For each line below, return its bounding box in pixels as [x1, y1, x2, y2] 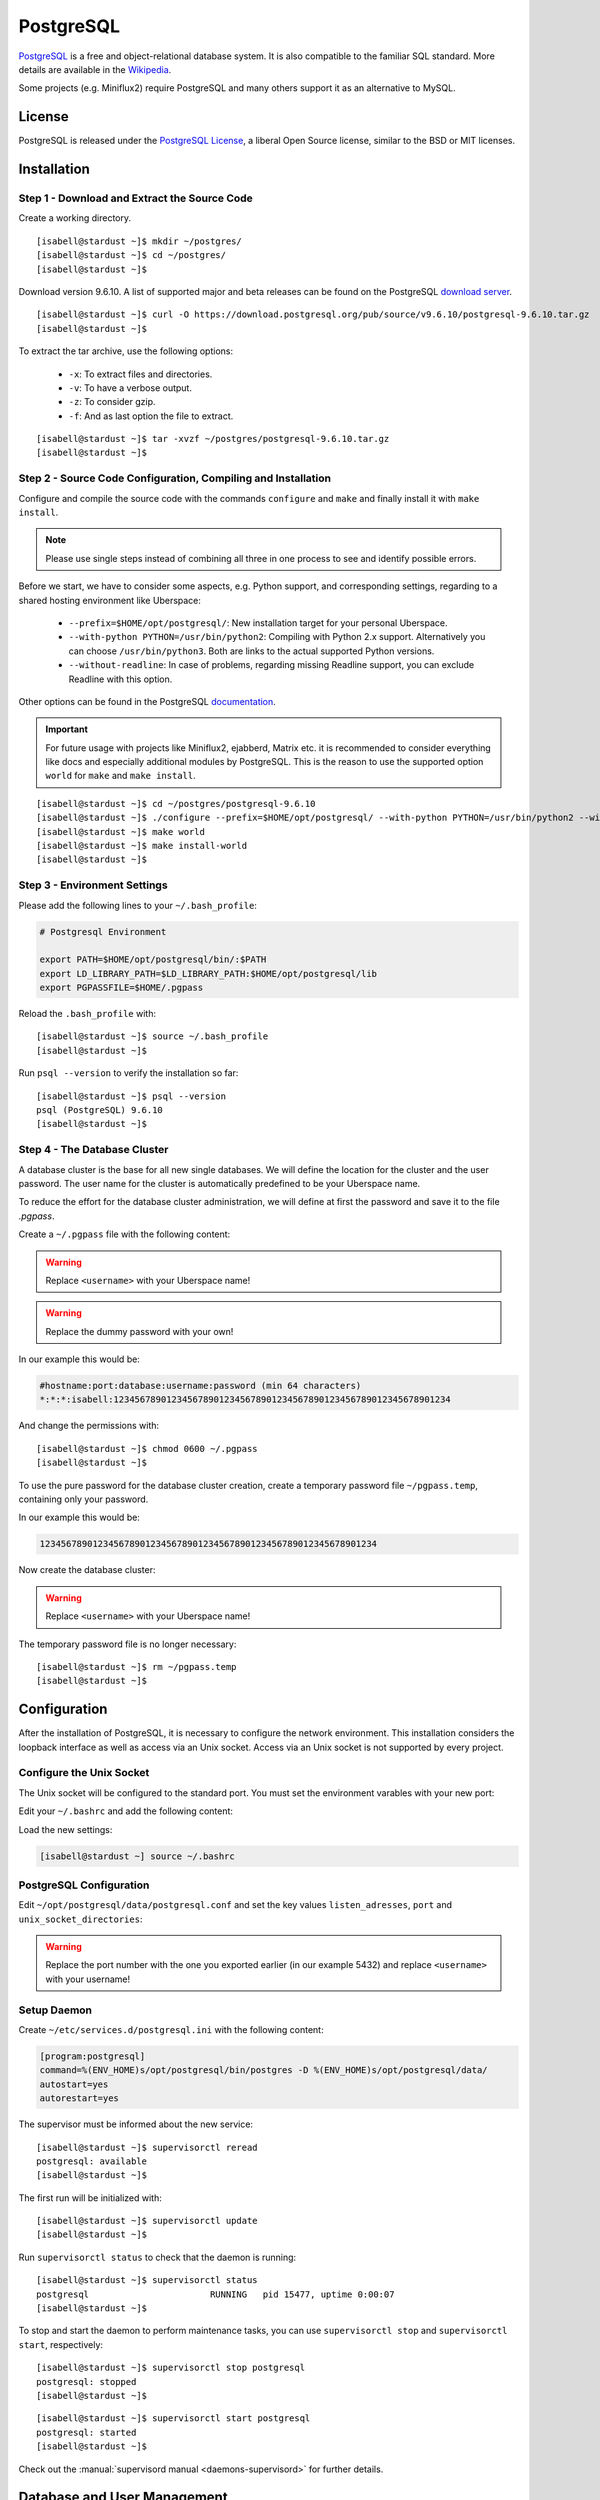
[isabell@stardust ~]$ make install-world [36, 840, 248, 852]
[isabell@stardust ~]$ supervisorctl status [36, 2275, 259, 2286]
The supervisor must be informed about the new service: [18, 2118, 254, 2130]
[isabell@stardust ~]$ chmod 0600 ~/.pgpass [36, 1443, 259, 1454]
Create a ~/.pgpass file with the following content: [18, 1228, 231, 1240]
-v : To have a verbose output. [68, 381, 192, 394]
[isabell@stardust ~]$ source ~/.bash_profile [36, 1031, 269, 1042]
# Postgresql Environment [39, 926, 167, 937]
